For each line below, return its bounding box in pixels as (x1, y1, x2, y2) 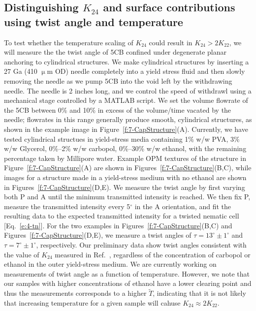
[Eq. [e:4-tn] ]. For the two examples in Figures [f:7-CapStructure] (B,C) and (4, 220, 232, 230)
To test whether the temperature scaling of (4, 37, 133, 47)
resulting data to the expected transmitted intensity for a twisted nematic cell (4, 211, 239, 221)
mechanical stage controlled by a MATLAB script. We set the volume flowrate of (4, 95, 248, 105)
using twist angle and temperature (4, 14, 183, 29)
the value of (4, 249, 39, 259)
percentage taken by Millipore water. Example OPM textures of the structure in (4, 153, 246, 163)
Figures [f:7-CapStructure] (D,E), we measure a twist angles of (4, 230, 192, 240)
